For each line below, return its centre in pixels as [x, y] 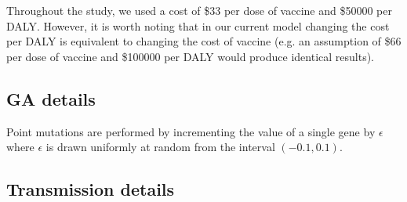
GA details [51, 98]
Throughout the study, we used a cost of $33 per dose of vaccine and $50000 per [199, 10]
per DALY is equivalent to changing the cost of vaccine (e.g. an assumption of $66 [204, 41]
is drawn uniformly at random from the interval [160, 147]
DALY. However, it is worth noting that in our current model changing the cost [198, 25]
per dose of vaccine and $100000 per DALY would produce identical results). [190, 56]
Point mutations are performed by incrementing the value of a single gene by [191, 131]
